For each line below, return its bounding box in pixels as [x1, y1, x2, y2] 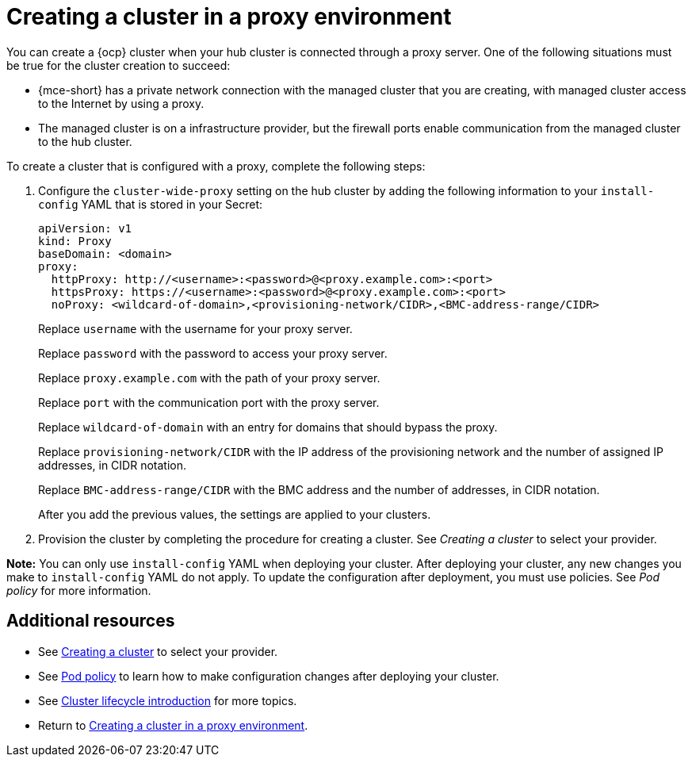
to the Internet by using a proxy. [38, 96, 205, 110]
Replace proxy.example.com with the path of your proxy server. [38, 370, 380, 385]
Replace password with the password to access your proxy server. [38, 346, 388, 360]
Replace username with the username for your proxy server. [38, 321, 353, 335]
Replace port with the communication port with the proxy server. [38, 395, 380, 409]
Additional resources [6, 611, 175, 631]
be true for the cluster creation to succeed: [6, 58, 231, 72]
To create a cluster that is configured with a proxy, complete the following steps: [6, 159, 426, 173]
